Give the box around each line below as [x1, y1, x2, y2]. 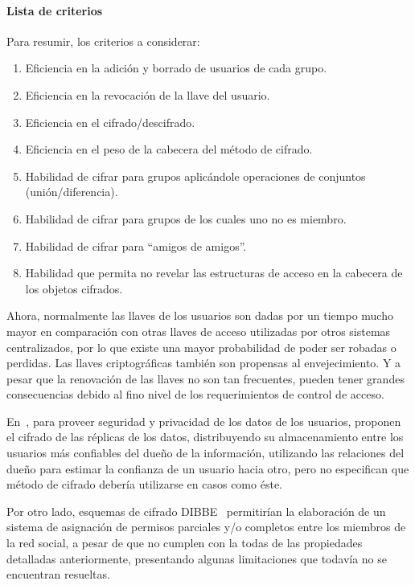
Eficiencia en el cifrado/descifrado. [25, 113, 195, 130]
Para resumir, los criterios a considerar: [6, 32, 200, 49]
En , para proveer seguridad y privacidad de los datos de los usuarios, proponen [6, 412, 401, 429]
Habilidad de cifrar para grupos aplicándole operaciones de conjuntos [25, 167, 366, 184]
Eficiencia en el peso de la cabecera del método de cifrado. [25, 141, 313, 157]
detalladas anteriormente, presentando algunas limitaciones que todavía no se [6, 550, 388, 567]
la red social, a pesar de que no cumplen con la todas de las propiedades [6, 534, 363, 551]
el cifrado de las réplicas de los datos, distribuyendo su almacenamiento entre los [6, 428, 404, 445]
